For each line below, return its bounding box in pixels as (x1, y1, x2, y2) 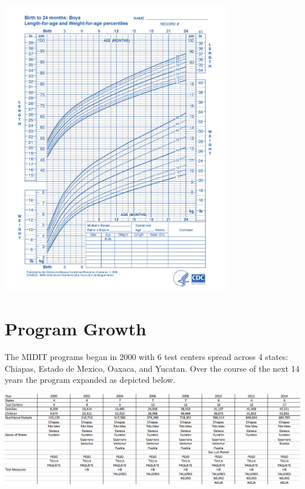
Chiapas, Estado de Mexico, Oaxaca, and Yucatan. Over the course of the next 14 (5, 362, 300, 374)
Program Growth (5, 317, 147, 341)
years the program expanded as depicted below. (5, 373, 175, 386)
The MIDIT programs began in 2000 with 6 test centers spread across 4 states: (5, 350, 289, 362)
